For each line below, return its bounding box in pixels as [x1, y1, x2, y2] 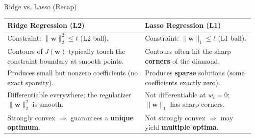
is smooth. [32, 99, 64, 109]
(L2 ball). [80, 32, 109, 43]
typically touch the [68, 46, 126, 56]
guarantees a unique [70, 112, 134, 122]
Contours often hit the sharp [145, 46, 231, 56]
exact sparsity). [7, 77, 53, 88]
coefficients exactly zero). [145, 77, 220, 88]
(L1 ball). [218, 32, 247, 43]
